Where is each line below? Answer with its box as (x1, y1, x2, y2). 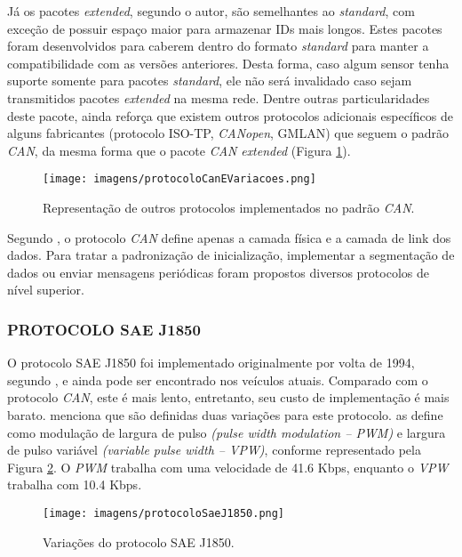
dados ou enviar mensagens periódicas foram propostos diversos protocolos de (7, 262, 429, 281)
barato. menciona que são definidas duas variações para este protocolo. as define (7, 405, 443, 424)
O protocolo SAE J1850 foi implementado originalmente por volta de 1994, (7, 353, 415, 372)
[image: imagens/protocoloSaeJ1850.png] (43, 506, 285, 520)
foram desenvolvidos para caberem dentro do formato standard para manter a (7, 36, 429, 55)
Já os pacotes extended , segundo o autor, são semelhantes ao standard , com (7, 2, 415, 20)
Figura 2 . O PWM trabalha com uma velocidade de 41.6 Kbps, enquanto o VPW (7, 457, 449, 476)
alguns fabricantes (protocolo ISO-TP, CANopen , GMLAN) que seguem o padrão (7, 124, 450, 142)
